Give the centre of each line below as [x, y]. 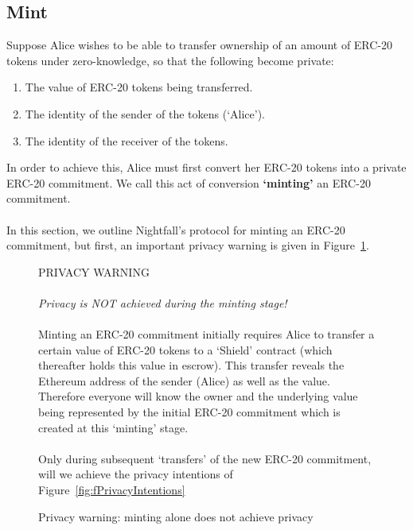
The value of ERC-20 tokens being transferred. [139, 87]
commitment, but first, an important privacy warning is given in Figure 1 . [188, 245]
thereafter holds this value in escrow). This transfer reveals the [191, 365]
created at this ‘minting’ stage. [113, 427]
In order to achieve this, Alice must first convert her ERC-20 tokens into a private [206, 167]
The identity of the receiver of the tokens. [127, 140]
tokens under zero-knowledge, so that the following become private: [170, 60]
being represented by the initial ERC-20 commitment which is [189, 412]
